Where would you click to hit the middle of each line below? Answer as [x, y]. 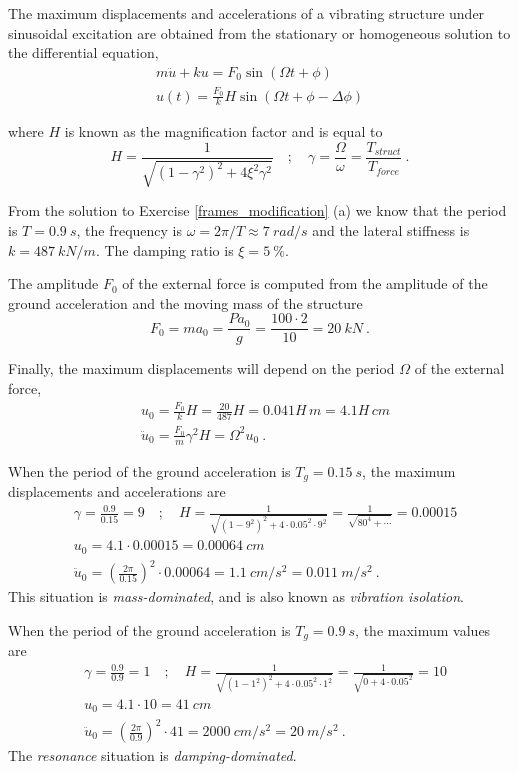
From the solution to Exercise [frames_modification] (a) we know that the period [257, 210]
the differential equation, [83, 52]
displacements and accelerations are [117, 491]
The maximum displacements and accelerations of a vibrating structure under [246, 13]
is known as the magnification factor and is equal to [223, 131]
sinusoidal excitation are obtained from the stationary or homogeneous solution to [259, 32]
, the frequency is [129, 230]
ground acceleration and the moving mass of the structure [185, 302]
